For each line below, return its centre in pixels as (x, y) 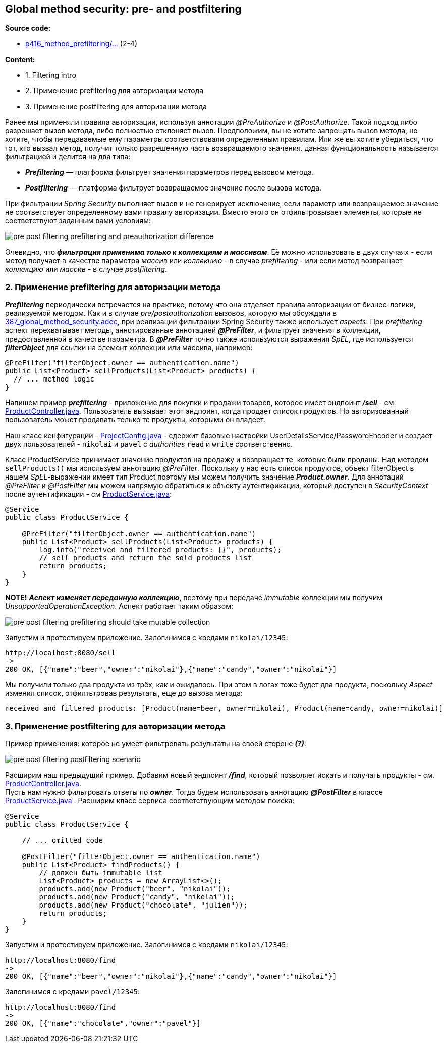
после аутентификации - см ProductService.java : (89, 494)
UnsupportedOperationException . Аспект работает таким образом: (119, 606)
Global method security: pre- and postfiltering (123, 9)
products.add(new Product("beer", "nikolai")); (135, 889)
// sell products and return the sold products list (145, 558)
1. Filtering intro (51, 75)
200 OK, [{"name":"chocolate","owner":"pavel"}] (103, 1023)
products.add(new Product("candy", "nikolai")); (137, 897)
